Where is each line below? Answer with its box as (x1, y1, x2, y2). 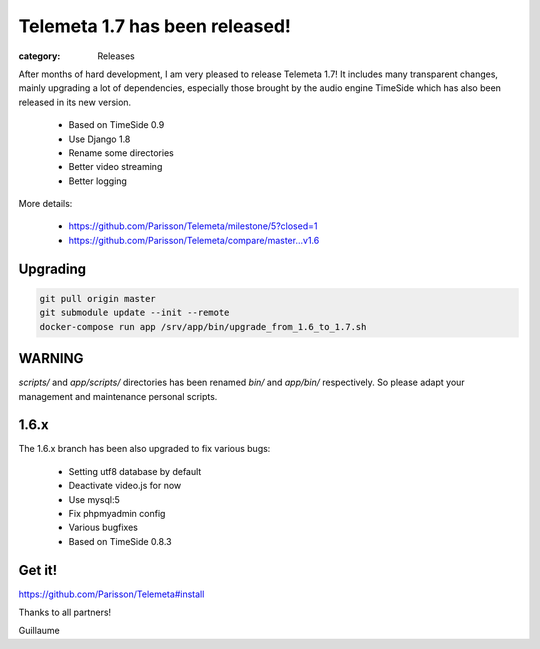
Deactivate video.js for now (68, 480, 182, 492)
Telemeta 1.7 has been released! (18, 15, 292, 37)
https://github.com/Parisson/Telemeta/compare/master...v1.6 (68, 234, 320, 246)
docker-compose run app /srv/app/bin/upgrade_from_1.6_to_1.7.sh (39, 321, 367, 332)
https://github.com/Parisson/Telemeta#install (18, 588, 205, 600)
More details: (18, 198, 73, 210)
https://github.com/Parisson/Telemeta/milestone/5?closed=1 (68, 220, 318, 232)
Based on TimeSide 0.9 (68, 119, 165, 131)
